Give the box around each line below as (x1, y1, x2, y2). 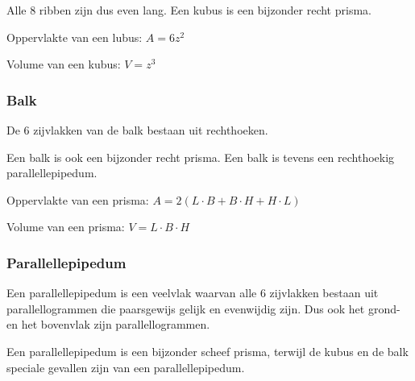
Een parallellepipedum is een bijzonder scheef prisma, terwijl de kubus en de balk (6, 342, 409, 359)
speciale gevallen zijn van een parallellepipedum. (6, 358, 245, 375)
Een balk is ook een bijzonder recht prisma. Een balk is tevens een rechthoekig (6, 148, 395, 165)
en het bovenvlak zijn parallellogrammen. (6, 316, 210, 333)
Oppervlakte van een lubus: (6, 28, 143, 45)
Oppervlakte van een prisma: (6, 191, 149, 208)
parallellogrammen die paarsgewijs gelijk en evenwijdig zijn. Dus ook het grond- (6, 300, 400, 317)
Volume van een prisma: (6, 218, 125, 235)
